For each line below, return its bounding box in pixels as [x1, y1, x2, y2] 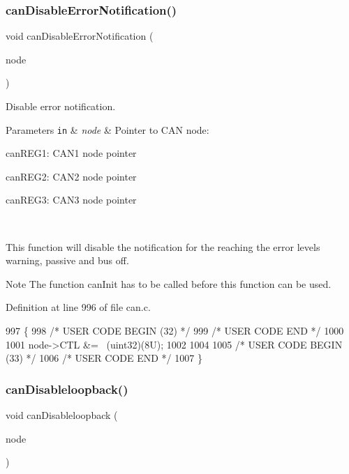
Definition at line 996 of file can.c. [6, 300, 151, 314]
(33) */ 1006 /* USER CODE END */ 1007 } [6, 351, 202, 365]
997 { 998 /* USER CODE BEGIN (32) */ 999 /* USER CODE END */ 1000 [6, 323, 344, 337]
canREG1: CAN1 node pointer [6, 146, 137, 160]
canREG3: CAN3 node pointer [6, 192, 137, 207]
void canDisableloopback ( [6, 408, 118, 422]
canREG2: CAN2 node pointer [6, 169, 137, 183]
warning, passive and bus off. [6, 253, 129, 268]
